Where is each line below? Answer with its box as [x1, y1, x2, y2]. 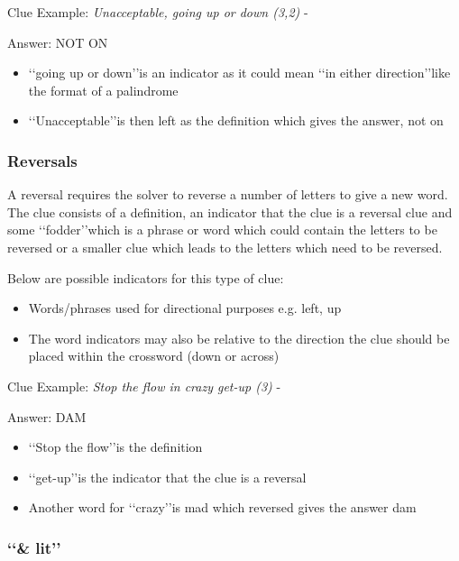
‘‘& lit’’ [7, 536, 61, 558]
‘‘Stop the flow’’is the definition [28, 437, 203, 456]
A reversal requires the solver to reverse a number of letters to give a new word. [7, 185, 448, 204]
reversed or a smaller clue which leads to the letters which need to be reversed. [7, 237, 443, 256]
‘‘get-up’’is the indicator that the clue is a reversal [28, 467, 307, 486]
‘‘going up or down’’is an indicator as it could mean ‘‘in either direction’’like [28, 63, 451, 82]
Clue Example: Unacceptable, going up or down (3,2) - [7, 3, 308, 21]
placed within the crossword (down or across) [28, 346, 280, 365]
